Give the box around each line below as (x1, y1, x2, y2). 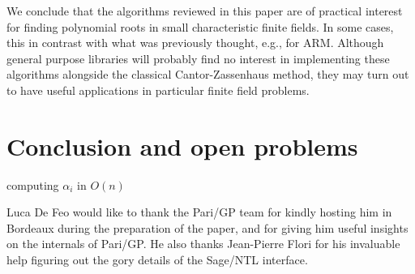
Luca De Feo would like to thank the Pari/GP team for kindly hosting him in (6, 203, 392, 220)
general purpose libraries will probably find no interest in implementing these (6, 49, 390, 66)
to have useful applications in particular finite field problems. (6, 81, 310, 98)
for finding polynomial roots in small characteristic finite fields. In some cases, (6, 18, 394, 35)
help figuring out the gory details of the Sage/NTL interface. (6, 251, 308, 268)
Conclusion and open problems (6, 129, 358, 162)
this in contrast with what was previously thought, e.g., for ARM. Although (6, 34, 384, 51)
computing (6, 176, 59, 193)
